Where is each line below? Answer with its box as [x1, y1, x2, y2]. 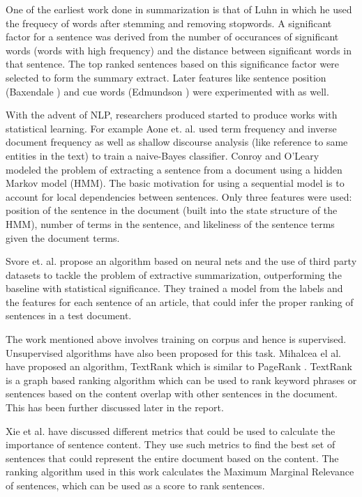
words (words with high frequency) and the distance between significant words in [6, 43, 352, 57]
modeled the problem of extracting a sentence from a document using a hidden [6, 162, 342, 176]
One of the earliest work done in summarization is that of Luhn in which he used [6, 2, 352, 16]
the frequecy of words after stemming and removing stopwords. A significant [6, 15, 332, 30]
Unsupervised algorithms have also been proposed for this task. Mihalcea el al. [6, 345, 341, 360]
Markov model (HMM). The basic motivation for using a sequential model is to [6, 176, 345, 190]
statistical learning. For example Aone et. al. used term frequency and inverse [6, 121, 337, 135]
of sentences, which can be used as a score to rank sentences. [6, 478, 265, 492]
